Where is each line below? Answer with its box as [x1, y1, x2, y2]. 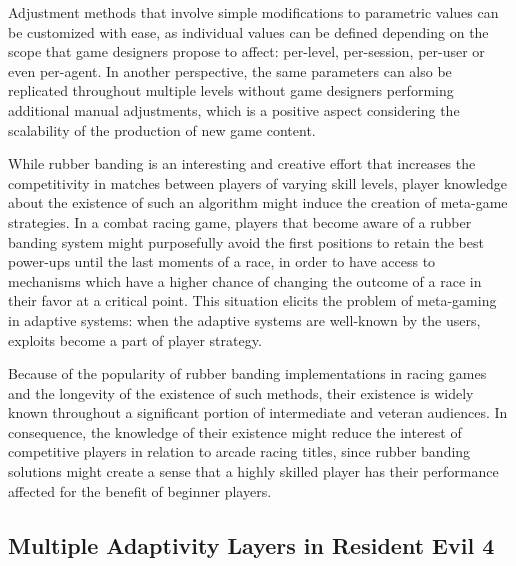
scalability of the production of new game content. [8, 119, 316, 140]
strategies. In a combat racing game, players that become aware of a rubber [8, 211, 472, 232]
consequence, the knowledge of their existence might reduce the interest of [8, 421, 462, 442]
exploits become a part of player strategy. [8, 329, 262, 350]
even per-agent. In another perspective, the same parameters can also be [8, 60, 452, 81]
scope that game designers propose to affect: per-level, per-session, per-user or [8, 41, 485, 62]
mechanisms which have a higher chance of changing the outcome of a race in [8, 270, 482, 291]
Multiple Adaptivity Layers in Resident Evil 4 [8, 529, 495, 560]
